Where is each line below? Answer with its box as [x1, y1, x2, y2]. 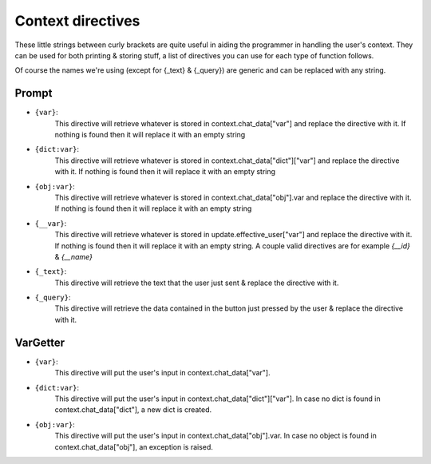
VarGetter [14, 335, 65, 349]
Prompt [14, 86, 53, 100]
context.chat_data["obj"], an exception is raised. [54, 442, 213, 451]
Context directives [14, 12, 140, 30]
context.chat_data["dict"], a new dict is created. [54, 405, 212, 414]
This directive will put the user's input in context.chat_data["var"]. [54, 368, 271, 378]
